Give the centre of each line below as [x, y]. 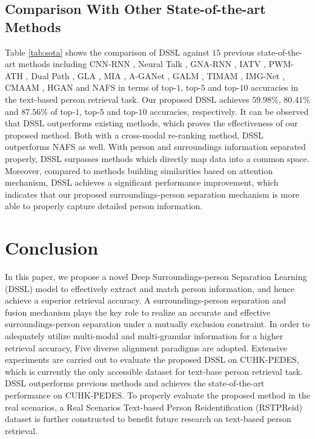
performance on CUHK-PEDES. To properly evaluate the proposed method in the [157, 395]
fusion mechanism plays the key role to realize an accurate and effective [138, 312]
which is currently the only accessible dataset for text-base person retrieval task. [154, 371]
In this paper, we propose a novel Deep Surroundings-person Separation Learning [156, 277]
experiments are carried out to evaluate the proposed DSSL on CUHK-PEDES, [152, 359]
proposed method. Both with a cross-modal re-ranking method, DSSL [134, 135]
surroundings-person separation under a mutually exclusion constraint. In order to [157, 324]
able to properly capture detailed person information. [104, 206]
